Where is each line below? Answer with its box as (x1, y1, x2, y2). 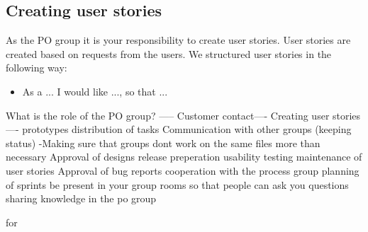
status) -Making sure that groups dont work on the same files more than (6, 135, 320, 150)
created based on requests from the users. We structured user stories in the (6, 46, 332, 61)
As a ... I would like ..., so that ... (22, 83, 168, 98)
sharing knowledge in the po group (6, 191, 157, 206)
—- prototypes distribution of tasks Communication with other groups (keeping (6, 122, 352, 137)
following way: (6, 60, 67, 75)
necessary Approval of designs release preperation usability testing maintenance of (6, 149, 362, 164)
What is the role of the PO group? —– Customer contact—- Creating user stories (6, 108, 361, 122)
